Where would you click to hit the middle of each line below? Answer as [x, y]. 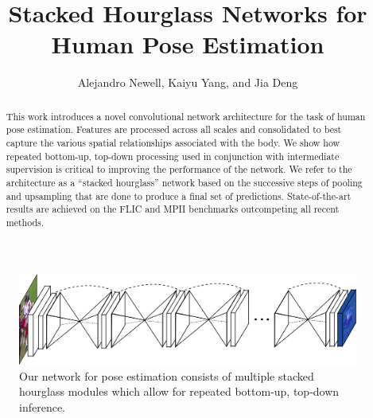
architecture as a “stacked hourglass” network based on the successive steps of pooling [184, 182]
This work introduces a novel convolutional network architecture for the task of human [186, 116]
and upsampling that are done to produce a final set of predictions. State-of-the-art [179, 195]
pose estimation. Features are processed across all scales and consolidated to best [174, 129]
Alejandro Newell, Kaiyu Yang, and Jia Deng [188, 82]
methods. [25, 222]
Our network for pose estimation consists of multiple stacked [167, 375]
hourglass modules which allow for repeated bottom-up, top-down [179, 391]
